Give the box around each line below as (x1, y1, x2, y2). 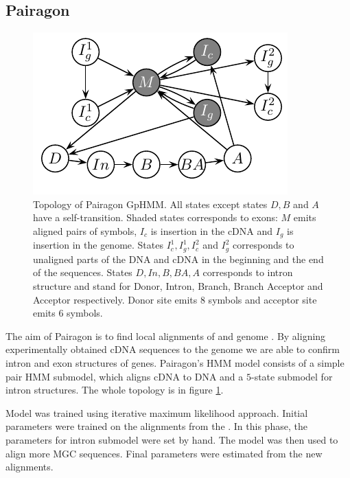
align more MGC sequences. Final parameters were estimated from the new (5, 446, 323, 460)
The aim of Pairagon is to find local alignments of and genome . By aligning (5, 328, 326, 343)
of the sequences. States (33, 265, 132, 280)
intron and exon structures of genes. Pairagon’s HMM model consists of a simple (5, 356, 345, 370)
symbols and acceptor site (208, 292, 317, 306)
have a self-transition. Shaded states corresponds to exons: (33, 210, 278, 225)
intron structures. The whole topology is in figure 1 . (5, 383, 224, 397)
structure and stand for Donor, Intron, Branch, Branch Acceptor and (33, 279, 323, 293)
